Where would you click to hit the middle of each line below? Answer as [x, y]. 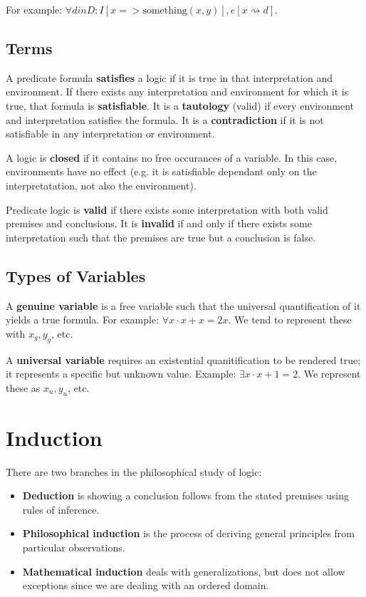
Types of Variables [76, 275]
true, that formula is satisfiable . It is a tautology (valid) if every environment [180, 105]
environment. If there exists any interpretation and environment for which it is [177, 92]
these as [23, 387]
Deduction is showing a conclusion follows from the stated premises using [185, 495]
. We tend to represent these [290, 320]
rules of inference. [61, 509]
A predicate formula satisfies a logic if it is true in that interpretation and [169, 77]
